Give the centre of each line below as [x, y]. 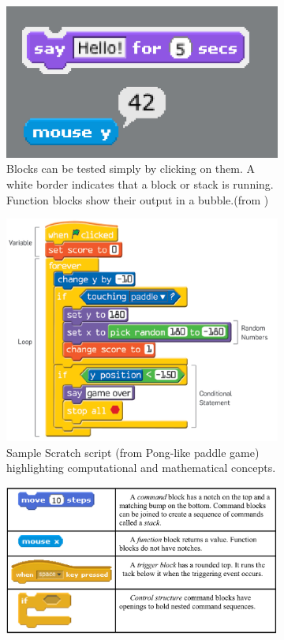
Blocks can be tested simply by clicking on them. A [131, 168]
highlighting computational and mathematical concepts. [141, 468]
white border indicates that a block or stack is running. [140, 184]
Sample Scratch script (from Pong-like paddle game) [133, 452]
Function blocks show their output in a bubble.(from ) [138, 199]
